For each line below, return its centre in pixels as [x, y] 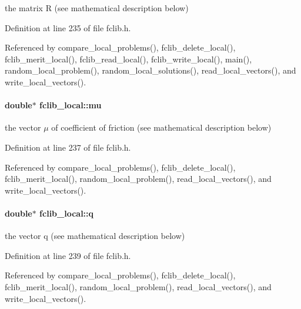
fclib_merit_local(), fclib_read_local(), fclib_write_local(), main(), [128, 59]
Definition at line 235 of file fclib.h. [68, 27]
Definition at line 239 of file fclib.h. [68, 255]
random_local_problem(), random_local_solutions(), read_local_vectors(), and [150, 70]
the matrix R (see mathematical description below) [97, 8]
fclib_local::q [67, 213]
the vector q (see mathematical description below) [95, 236]
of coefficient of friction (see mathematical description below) [161, 127]
